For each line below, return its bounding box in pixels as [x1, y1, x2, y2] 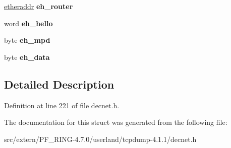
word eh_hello [4, 18, 53, 28]
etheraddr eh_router [4, 1, 73, 11]
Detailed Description [4, 76, 114, 92]
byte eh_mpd [4, 35, 50, 45]
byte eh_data [4, 51, 50, 62]
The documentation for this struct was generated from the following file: [4, 117, 227, 127]
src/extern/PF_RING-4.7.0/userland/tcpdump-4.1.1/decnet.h [4, 133, 197, 144]
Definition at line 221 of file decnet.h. [4, 100, 120, 110]
